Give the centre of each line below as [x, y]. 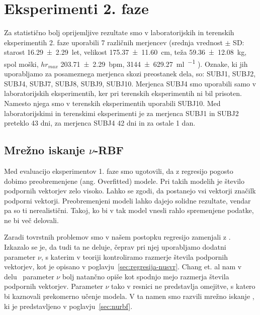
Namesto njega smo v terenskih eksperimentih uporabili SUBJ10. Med [112, 103]
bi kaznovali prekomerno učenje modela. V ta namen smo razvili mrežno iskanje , [129, 296]
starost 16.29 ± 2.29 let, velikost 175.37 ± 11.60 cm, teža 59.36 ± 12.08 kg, [125, 52]
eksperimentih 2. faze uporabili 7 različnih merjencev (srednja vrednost [113, 42]
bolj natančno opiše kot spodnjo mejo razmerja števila [146, 276]
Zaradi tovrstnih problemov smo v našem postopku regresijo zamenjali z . [117, 237]
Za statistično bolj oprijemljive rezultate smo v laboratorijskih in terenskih [119, 32]
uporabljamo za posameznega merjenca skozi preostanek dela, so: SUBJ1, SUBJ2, [130, 74]
